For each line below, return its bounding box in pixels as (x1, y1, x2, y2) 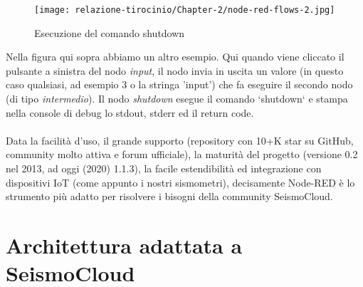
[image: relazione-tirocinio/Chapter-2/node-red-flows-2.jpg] (34, 5, 335, 15)
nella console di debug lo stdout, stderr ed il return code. (6, 105, 254, 120)
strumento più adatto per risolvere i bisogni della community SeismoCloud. (6, 189, 333, 204)
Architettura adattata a (6, 230, 243, 259)
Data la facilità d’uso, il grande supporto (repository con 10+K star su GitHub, (6, 132, 354, 147)
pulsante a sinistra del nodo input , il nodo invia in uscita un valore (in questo (6, 63, 344, 78)
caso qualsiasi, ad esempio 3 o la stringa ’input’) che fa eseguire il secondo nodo (6, 77, 353, 92)
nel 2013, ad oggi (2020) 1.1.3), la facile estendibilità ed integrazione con (6, 161, 322, 175)
